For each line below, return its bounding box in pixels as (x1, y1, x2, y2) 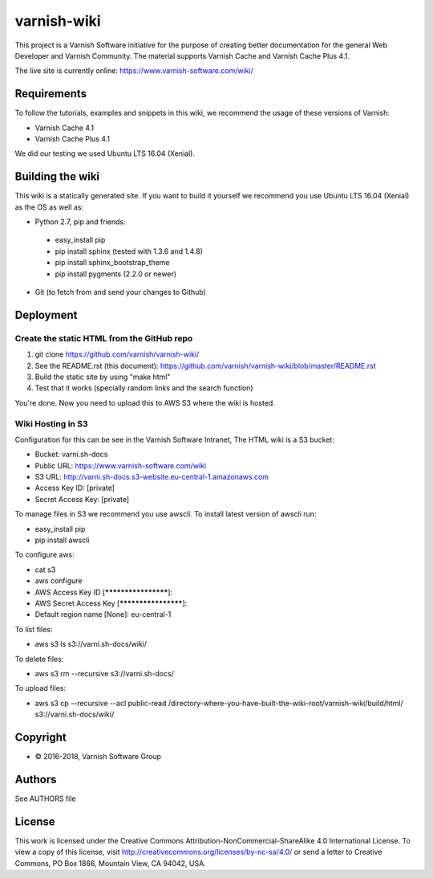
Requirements (14, 87, 87, 100)
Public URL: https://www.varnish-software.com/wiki (34, 460, 207, 470)
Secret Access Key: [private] (34, 494, 130, 504)
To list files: (14, 624, 53, 634)
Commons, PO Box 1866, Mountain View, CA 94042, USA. (14, 858, 206, 868)
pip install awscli (34, 535, 90, 545)
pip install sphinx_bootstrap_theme (55, 258, 170, 267)
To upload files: (14, 684, 66, 693)
